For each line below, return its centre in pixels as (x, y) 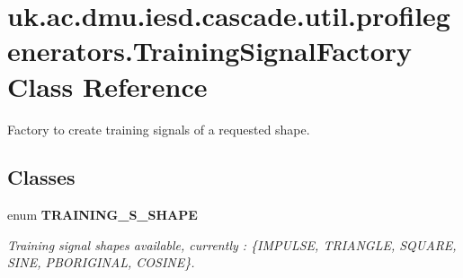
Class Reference (107, 86)
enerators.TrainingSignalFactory (210, 51)
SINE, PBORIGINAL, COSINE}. (101, 262)
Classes (41, 177)
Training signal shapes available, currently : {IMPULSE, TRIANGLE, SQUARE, (232, 244)
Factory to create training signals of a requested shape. (159, 129)
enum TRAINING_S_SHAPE (102, 215)
